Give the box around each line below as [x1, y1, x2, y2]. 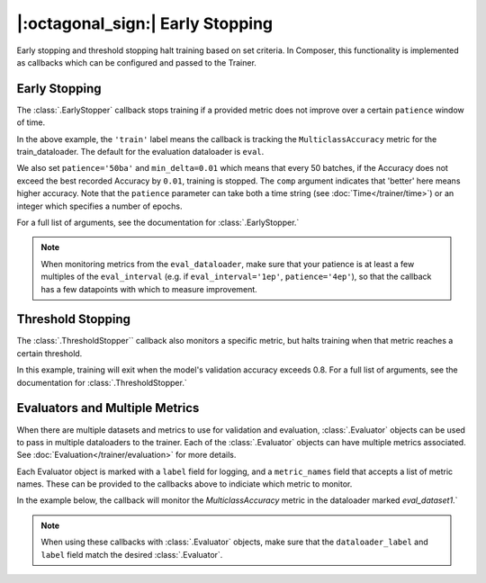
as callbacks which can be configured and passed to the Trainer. [16, 57, 256, 67]
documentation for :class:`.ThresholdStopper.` [16, 377, 188, 388]
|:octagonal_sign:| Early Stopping [16, 13, 274, 33]
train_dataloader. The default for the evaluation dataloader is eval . [16, 147, 265, 157]
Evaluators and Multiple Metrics [16, 400, 200, 416]
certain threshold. [16, 347, 83, 359]
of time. [16, 117, 45, 128]
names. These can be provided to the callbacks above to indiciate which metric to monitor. [16, 479, 353, 489]
